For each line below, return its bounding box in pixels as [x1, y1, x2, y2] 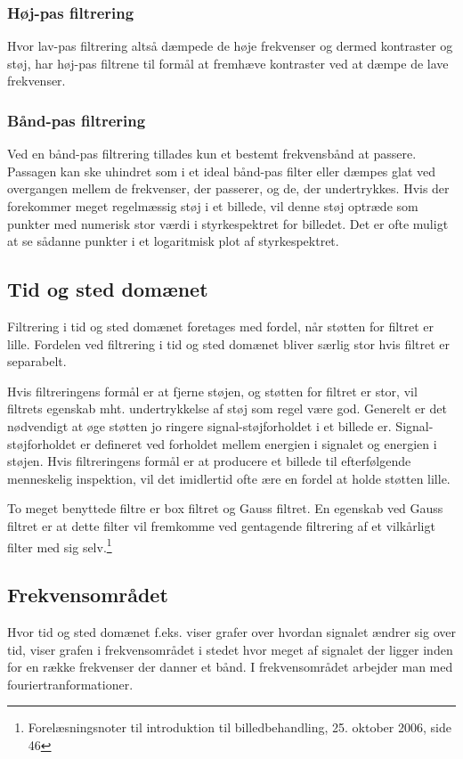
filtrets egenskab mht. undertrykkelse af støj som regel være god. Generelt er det [7, 399, 447, 418]
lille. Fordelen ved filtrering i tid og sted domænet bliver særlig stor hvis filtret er [7, 334, 451, 353]
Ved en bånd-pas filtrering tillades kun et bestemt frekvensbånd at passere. [7, 144, 417, 163]
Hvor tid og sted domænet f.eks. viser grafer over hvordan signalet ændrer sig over [7, 622, 456, 641]
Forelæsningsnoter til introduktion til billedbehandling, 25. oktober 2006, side [28, 718, 451, 737]
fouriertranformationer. [7, 674, 134, 693]
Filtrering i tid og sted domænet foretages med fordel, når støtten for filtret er [7, 316, 435, 335]
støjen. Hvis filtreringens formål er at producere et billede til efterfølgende [7, 452, 411, 470]
